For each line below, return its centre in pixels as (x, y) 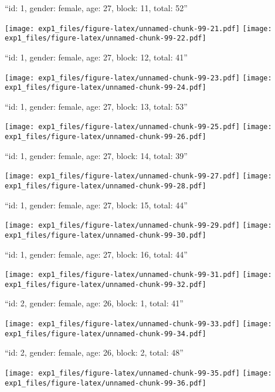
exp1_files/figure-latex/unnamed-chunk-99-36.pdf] (106, 383)
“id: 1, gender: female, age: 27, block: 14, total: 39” (96, 155)
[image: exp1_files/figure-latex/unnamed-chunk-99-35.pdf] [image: (138, 373)
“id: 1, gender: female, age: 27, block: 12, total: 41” (96, 57)
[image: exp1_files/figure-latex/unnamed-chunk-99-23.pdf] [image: (138, 78)
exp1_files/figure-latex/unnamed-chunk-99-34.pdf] (106, 334)
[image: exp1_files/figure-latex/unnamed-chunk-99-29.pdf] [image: (138, 226)
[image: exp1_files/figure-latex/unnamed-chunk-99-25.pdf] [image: (138, 127)
